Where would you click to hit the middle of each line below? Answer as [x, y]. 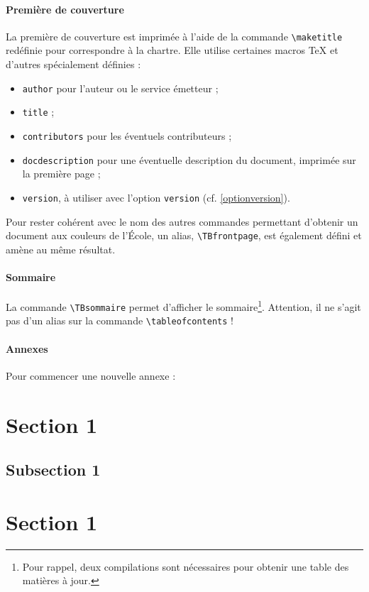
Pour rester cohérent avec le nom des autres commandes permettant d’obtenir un [182, 221]
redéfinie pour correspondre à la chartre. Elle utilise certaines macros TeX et [172, 50]
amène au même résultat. [61, 249]
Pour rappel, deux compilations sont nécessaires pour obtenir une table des [186, 566]
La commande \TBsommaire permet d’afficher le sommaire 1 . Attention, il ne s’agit [183, 306]
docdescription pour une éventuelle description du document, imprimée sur [189, 159]
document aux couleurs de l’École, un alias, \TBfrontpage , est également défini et [184, 235]
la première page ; [61, 174]
